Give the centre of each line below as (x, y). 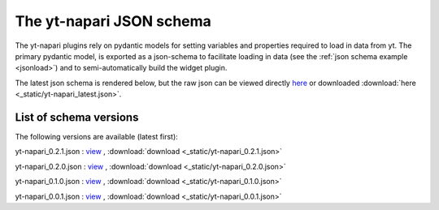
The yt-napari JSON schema (113, 21)
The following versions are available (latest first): (96, 137)
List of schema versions (77, 117)
